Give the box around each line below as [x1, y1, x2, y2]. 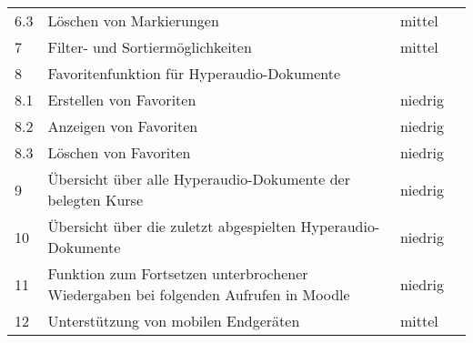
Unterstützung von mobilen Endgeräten [47, 310, 300, 331]
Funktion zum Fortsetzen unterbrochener [47, 263, 308, 284]
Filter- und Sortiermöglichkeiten [47, 36, 252, 57]
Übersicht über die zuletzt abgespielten [47, 216, 297, 237]
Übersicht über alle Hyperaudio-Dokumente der [47, 168, 350, 189]
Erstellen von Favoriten [47, 89, 196, 110]
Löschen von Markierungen [47, 10, 219, 31]
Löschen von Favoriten [47, 142, 191, 163]
